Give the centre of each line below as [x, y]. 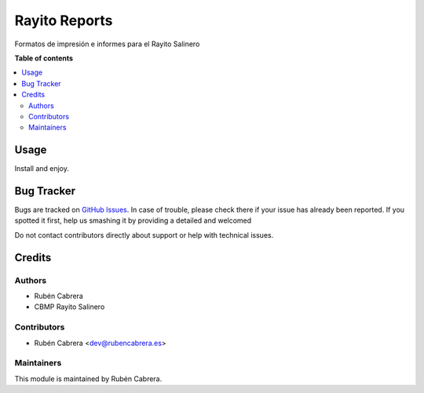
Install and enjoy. [42, 169]
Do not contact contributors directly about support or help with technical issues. [144, 235]
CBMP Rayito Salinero [69, 307]
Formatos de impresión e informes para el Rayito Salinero [107, 44]
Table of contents [44, 58]
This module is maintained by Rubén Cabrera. [88, 378]
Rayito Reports [64, 20]
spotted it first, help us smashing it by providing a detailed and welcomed [133, 220]
